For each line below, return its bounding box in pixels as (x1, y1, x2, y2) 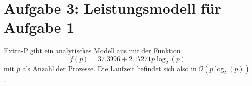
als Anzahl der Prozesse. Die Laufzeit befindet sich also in (22, 63, 196, 73)
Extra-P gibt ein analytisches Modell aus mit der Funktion (4, 45, 181, 56)
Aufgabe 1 (4, 17, 75, 37)
